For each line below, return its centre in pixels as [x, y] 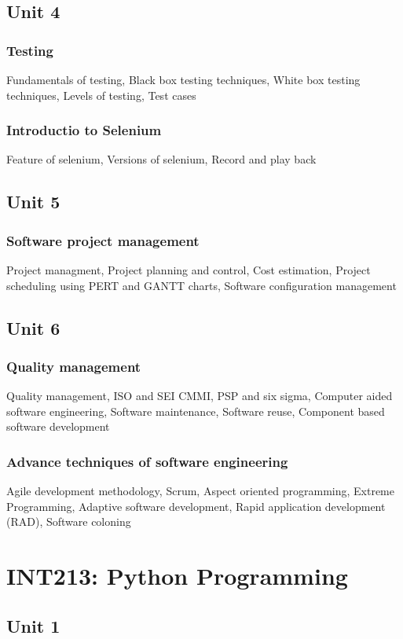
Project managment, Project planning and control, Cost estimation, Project [189, 270]
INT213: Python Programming [177, 576]
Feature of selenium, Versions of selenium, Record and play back [161, 159]
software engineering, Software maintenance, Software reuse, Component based [196, 411]
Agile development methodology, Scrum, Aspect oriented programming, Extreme [200, 491]
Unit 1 [33, 625]
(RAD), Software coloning [69, 521]
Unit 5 [33, 202]
